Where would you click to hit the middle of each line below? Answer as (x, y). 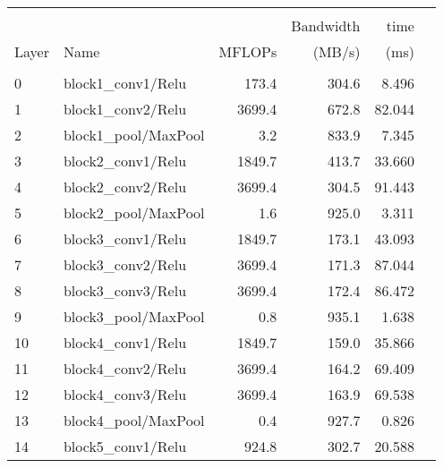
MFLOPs (248, 51)
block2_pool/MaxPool (134, 213)
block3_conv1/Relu (125, 238)
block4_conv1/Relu (125, 342)
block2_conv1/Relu (125, 161)
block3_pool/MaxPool (134, 316)
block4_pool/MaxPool (134, 420)
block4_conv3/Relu (125, 394)
